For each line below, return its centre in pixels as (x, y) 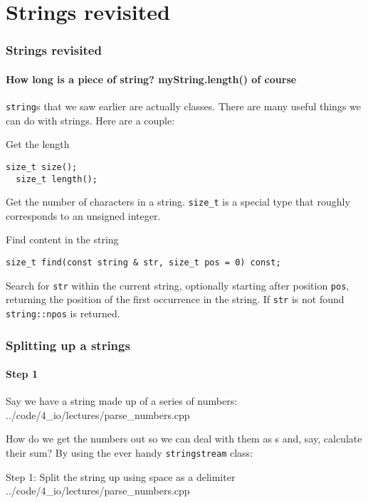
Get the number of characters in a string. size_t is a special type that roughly (178, 202)
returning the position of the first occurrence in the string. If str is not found (175, 299)
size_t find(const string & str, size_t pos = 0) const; (143, 263)
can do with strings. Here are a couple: (90, 120)
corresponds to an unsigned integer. (83, 215)
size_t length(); (57, 179)
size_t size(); (42, 167)
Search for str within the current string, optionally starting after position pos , (178, 285)
